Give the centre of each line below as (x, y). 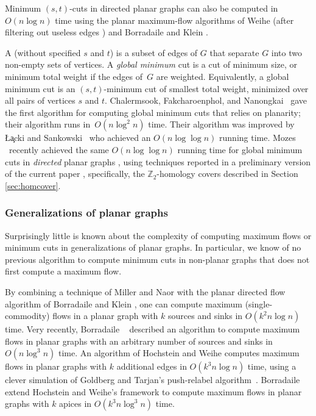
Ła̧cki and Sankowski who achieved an (78, 138)
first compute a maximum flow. (63, 271)
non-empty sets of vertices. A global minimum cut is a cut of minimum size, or (151, 64)
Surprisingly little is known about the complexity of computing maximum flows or (158, 235)
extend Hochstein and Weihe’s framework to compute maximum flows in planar (153, 391)
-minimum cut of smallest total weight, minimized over (206, 88)
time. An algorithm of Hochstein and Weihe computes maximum (179, 353)
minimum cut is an (40, 88)
